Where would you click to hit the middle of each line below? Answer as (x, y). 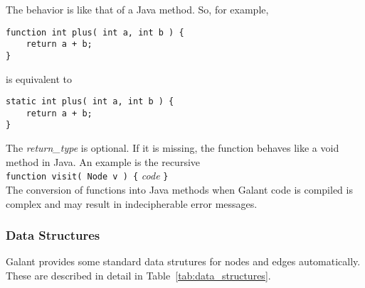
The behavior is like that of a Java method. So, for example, (137, 9)
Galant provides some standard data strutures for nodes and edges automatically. (183, 261)
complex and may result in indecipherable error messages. (132, 203)
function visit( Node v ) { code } (87, 176)
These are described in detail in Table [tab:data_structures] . (138, 275)
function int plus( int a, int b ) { (95, 32)
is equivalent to (39, 78)
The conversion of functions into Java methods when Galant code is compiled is (179, 189)
